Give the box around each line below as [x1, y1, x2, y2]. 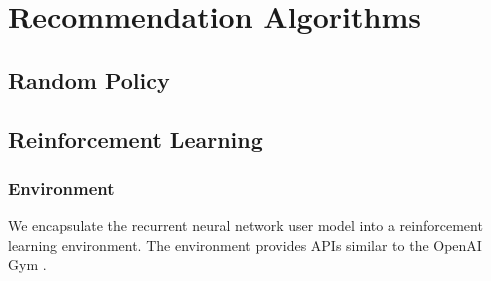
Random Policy [8, 64, 170, 95]
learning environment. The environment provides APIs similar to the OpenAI [8, 234, 482, 255]
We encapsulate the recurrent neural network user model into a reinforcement [8, 215, 483, 236]
